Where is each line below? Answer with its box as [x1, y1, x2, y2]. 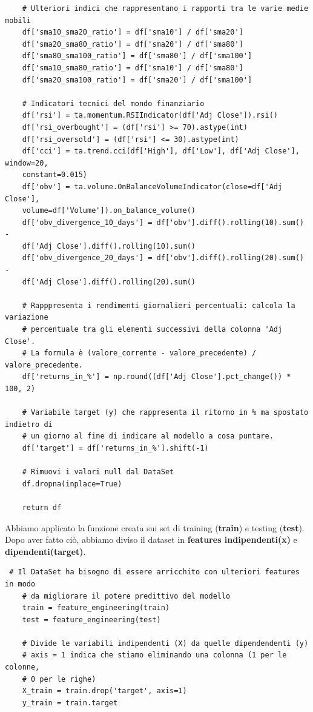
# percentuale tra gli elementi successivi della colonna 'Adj [22, 325, 283, 334]
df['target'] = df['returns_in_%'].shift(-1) [22, 443, 209, 452]
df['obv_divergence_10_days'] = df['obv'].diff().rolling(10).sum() [22, 218, 304, 227]
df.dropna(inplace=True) [22, 479, 122, 488]
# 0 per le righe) [22, 674, 96, 683]
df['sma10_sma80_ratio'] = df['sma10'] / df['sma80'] [22, 63, 243, 72]
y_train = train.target [22, 698, 118, 707]
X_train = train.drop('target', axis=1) [22, 687, 187, 696]
